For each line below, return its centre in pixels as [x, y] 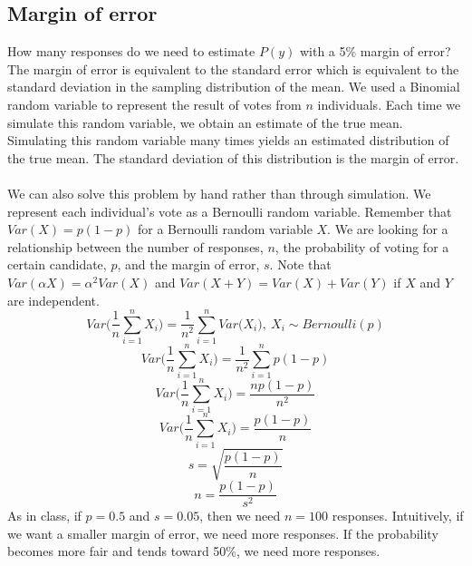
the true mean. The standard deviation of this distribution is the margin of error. [233, 157]
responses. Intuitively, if [398, 516]
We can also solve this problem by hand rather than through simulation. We [219, 193]
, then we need [240, 516]
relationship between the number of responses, [135, 246]
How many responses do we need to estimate [131, 51]
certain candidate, [57, 264]
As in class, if [44, 516]
